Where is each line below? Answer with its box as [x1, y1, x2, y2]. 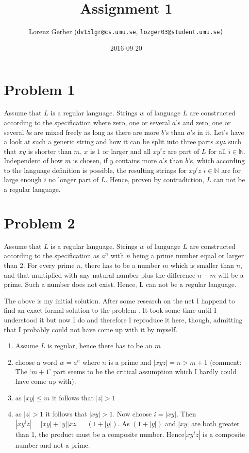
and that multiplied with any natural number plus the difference [4, 269, 196, 280]
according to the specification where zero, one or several [4, 117, 170, 127]
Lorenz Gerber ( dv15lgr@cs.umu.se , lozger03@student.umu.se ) [29, 26, 224, 37]
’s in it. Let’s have [190, 127, 244, 137]
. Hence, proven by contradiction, [105, 174, 204, 185]
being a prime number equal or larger [132, 250, 244, 261]
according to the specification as [4, 250, 100, 261]
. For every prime [23, 260, 75, 270]
